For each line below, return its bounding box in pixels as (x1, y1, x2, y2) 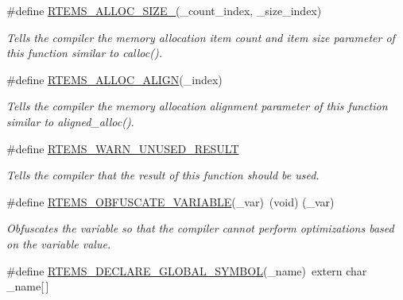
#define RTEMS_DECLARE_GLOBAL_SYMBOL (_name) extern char (6, 262, 367, 279)
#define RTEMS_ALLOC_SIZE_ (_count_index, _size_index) (6, 2, 322, 18)
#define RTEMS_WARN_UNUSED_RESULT (6, 140, 239, 156)
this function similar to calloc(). (6, 44, 162, 61)
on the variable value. (6, 235, 111, 252)
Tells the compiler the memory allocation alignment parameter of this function (6, 98, 388, 114)
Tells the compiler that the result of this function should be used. (6, 167, 320, 183)
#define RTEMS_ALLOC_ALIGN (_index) (6, 71, 223, 87)
